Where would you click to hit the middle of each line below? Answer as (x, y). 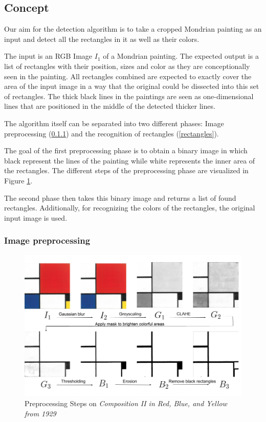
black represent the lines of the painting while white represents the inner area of (130, 160)
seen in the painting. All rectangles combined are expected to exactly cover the (128, 76)
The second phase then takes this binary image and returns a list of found (120, 197)
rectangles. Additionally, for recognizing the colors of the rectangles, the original (130, 208)
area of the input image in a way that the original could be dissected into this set (132, 86)
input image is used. (36, 217)
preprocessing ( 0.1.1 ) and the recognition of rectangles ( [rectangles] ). (112, 133)
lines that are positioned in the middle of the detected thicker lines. (110, 106)
